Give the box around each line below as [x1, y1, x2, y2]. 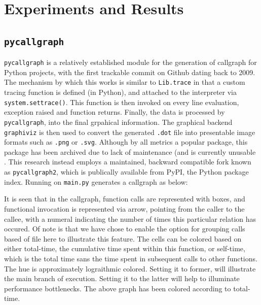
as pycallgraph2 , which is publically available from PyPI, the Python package [4, 166, 249, 177]
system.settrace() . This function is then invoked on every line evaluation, [4, 96, 239, 107]
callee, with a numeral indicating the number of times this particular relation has [4, 213, 256, 224]
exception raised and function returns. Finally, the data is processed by [4, 107, 225, 117]
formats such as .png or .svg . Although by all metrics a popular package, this [4, 137, 248, 147]
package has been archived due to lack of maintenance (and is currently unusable [4, 146, 256, 157]
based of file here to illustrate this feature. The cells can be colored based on [4, 233, 242, 244]
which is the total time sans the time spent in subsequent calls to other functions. [4, 253, 257, 263]
